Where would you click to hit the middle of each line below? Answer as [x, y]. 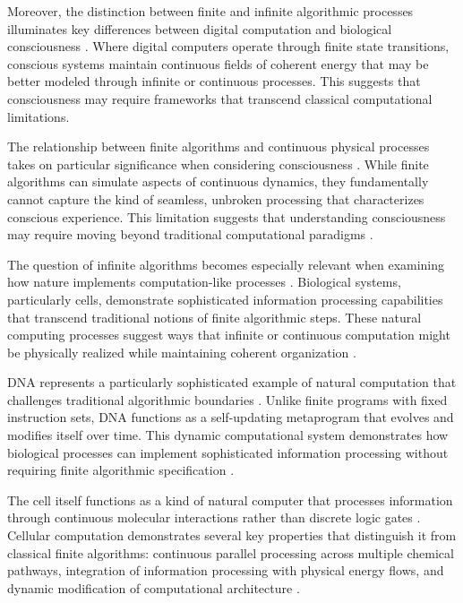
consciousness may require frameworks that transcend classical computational [220, 98]
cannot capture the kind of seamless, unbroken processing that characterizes [216, 198]
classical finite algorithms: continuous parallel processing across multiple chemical [231, 552]
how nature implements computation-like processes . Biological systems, [204, 282]
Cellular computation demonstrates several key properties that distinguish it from [232, 535]
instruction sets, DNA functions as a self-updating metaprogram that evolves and [231, 417]
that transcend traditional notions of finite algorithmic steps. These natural [214, 317]
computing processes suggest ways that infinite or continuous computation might [229, 335]
